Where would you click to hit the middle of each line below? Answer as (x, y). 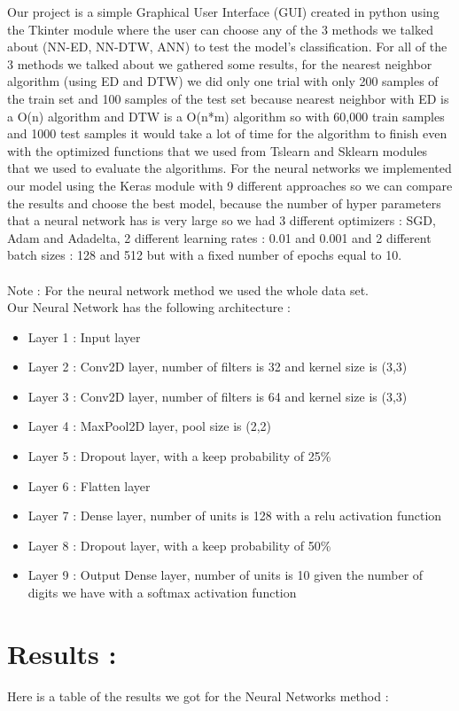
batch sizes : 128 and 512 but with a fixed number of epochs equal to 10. (205, 255)
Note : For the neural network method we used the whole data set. (188, 289)
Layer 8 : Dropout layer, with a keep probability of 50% (179, 545)
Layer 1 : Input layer (84, 336)
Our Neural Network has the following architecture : (149, 307)
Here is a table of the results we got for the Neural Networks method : (198, 695)
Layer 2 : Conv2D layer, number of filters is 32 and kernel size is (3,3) (218, 367)
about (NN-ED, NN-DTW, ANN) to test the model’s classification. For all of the (227, 47)
